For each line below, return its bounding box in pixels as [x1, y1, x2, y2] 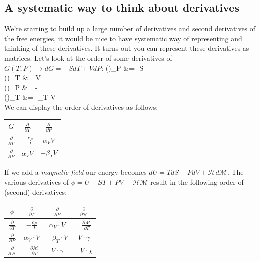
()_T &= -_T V [4, 92, 56, 102]
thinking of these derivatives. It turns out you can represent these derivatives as [4, 43, 249, 53]
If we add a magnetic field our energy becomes [4, 167, 147, 177]
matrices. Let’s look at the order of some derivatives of [4, 52, 172, 63]
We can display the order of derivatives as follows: [4, 101, 158, 112]
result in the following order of [150, 177, 244, 187]
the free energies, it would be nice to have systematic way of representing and [4, 33, 242, 43]
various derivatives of [4, 177, 69, 187]
